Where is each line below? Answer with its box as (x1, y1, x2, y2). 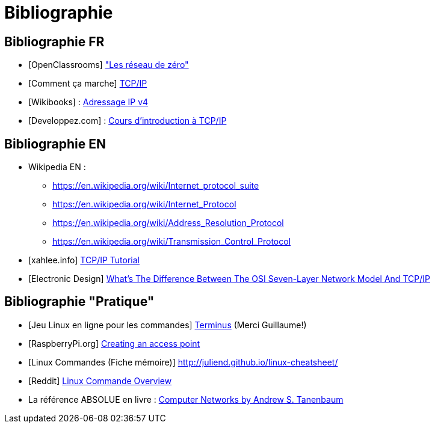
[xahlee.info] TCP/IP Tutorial (28, 255, 140, 266)
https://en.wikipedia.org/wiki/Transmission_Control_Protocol (52, 236, 291, 247)
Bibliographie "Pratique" (4, 294, 155, 310)
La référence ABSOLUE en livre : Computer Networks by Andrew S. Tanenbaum (28, 394, 344, 405)
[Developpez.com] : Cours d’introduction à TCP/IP (28, 115, 227, 126)
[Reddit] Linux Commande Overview (28, 375, 172, 386)
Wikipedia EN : (28, 162, 86, 173)
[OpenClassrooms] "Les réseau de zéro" (28, 60, 189, 70)
